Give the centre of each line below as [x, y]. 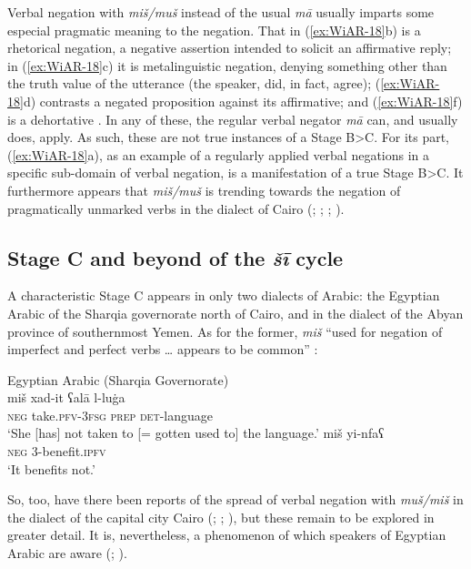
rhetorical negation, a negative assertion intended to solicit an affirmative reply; [230, 48]
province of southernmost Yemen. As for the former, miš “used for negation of [225, 331]
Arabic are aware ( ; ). [67, 553]
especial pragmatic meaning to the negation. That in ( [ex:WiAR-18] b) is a [214, 30]
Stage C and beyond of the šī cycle [175, 257]
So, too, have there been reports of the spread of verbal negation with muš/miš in [235, 499]
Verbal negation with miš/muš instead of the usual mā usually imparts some [221, 12]
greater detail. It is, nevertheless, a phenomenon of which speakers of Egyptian [227, 535]
